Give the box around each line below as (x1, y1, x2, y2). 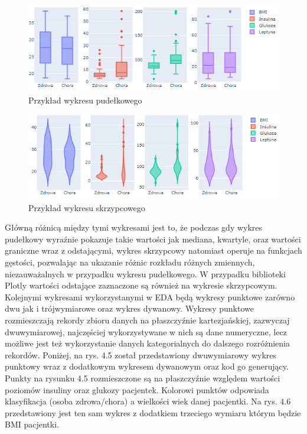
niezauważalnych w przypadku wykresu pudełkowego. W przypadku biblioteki (5, 267, 286, 280)
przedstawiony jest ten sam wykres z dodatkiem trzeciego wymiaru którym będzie (5, 406, 301, 419)
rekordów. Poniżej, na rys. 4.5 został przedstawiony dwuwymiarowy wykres (5, 348, 277, 361)
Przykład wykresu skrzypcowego (28, 201, 145, 213)
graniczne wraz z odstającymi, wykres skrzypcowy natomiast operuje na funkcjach (5, 244, 302, 257)
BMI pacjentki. (5, 418, 59, 430)
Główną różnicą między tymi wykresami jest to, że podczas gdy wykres (5, 221, 263, 234)
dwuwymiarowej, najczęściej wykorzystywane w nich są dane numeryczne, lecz (5, 325, 287, 338)
